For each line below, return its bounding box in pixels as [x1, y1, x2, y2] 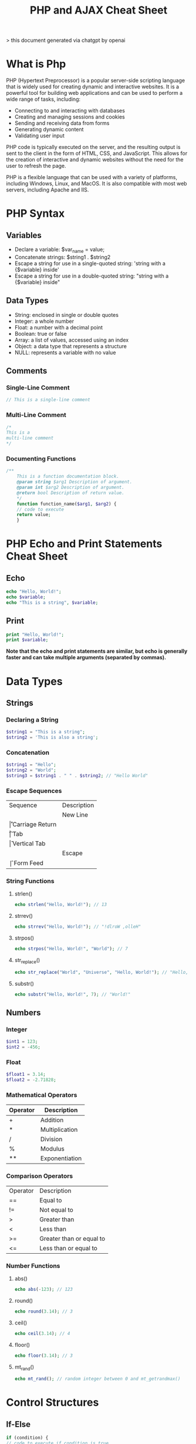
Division [40, 1135, 63, 1144]
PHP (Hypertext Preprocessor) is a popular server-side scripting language [6, 77, 185, 84]
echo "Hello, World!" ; [6, 589, 62, 595]
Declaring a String [6, 715, 59, 723]
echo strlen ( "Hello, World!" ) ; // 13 [14, 902, 107, 908]
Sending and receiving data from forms [14, 120, 110, 127]
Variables [6, 230, 42, 240]
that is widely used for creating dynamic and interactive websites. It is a [6, 83, 180, 90]
